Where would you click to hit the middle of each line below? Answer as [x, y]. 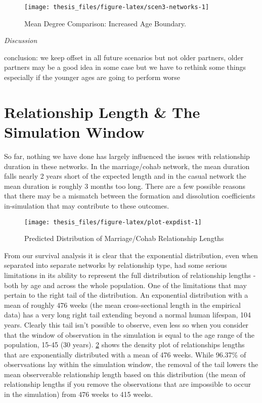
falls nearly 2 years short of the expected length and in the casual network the [125, 176]
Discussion [21, 40]
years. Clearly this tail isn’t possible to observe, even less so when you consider [126, 324]
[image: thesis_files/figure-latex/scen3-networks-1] [117, 7]
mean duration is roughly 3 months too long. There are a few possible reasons [125, 186]
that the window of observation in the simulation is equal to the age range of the [129, 334]
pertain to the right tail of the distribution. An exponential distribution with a [126, 295]
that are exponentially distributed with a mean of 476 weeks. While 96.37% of [125, 354]
